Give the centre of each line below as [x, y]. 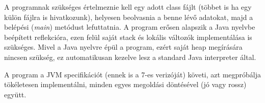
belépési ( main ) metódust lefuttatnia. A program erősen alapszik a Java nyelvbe [130, 27]
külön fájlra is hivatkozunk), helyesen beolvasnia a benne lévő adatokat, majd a [129, 17]
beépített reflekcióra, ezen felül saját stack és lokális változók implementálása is [128, 37]
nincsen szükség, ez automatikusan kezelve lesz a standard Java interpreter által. [130, 57]
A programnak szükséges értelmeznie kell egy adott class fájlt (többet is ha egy [128, 7]
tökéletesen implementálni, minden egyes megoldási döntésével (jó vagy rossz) [125, 84]
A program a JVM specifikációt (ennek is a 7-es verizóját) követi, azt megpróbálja [133, 74]
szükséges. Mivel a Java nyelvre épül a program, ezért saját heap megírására [123, 47]
